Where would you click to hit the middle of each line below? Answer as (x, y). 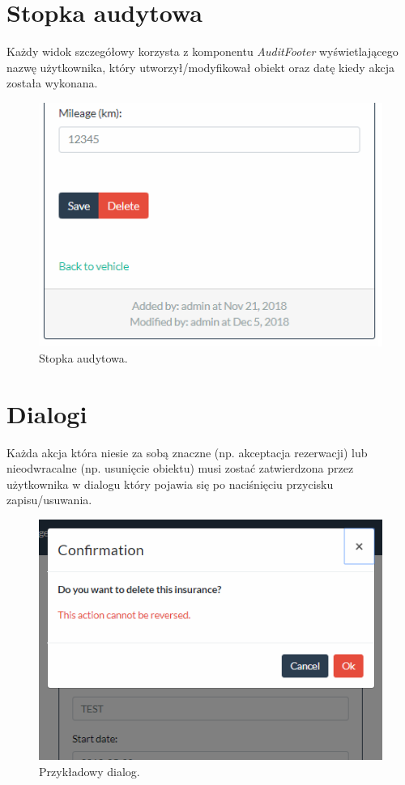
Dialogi (47, 413)
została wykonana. (52, 83)
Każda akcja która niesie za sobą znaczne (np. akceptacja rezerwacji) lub (187, 452)
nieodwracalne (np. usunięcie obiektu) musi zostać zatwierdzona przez (180, 468)
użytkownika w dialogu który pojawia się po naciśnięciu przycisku (170, 484)
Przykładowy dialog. (90, 771)
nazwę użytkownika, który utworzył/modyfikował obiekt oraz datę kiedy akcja (200, 67)
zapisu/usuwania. (49, 500)
